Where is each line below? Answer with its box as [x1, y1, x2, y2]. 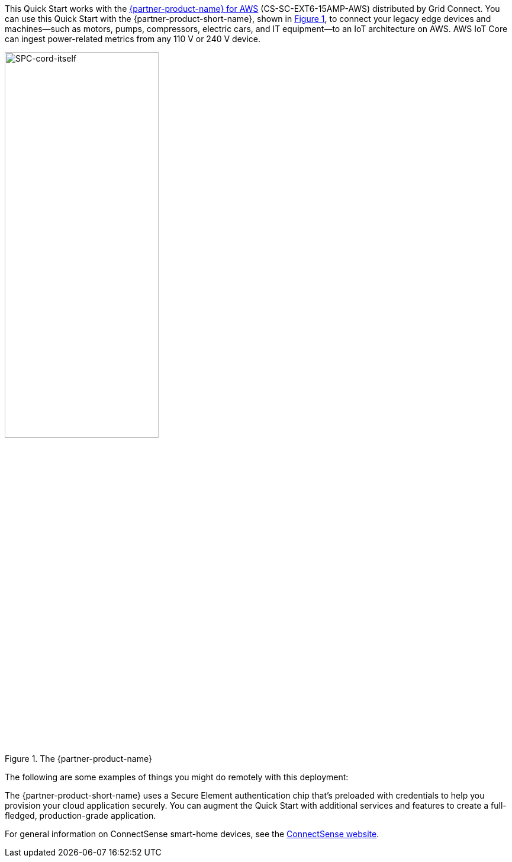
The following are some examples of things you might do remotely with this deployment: [5, 771, 349, 782]
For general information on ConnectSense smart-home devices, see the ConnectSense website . [5, 828, 379, 839]
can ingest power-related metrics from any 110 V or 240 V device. [5, 34, 261, 44]
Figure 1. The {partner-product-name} [5, 753, 152, 764]
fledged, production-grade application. [5, 810, 156, 821]
